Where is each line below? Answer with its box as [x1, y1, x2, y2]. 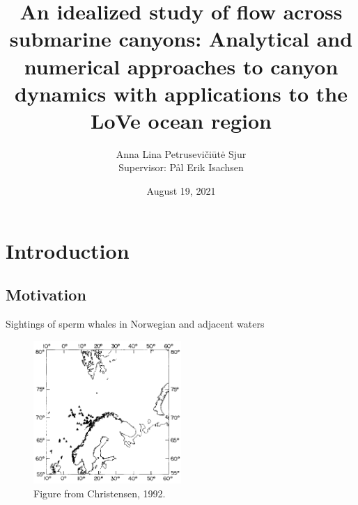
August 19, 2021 [146, 184, 216, 198]
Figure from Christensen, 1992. [33, 486, 166, 501]
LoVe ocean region [91, 106, 272, 134]
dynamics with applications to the [15, 79, 348, 107]
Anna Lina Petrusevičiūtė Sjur [116, 146, 247, 161]
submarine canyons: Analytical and [9, 24, 353, 53]
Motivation [6, 284, 86, 305]
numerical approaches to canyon [24, 51, 338, 80]
